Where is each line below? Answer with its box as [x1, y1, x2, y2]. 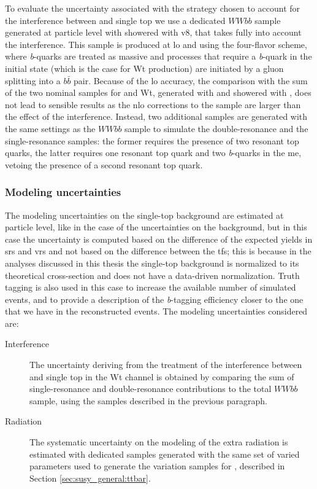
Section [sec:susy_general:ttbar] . [29, 471, 151, 484]
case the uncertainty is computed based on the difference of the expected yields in [5, 232, 313, 245]
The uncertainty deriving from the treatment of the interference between [29, 358, 302, 371]
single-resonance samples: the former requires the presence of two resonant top [5, 134, 299, 147]
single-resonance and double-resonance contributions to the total [29, 382, 272, 395]
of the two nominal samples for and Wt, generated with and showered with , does [5, 86, 311, 99]
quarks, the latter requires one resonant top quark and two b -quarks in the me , [5, 146, 302, 159]
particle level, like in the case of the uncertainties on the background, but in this [5, 221, 307, 233]
